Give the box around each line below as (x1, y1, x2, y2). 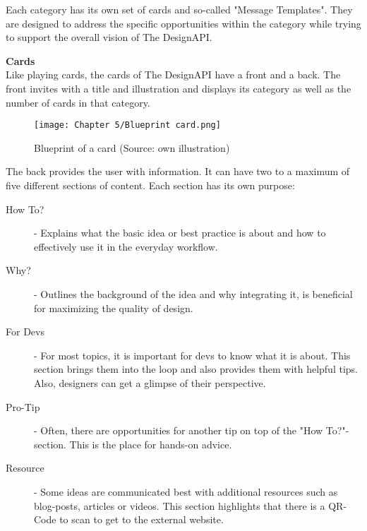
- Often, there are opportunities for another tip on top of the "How (34, 423, 323, 438)
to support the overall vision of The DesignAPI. (6, 30, 212, 44)
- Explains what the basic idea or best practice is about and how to (34, 225, 326, 240)
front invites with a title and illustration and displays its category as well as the (6, 80, 351, 95)
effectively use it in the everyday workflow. (34, 239, 218, 253)
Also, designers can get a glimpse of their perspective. (34, 375, 266, 390)
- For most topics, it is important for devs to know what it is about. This (34, 347, 351, 362)
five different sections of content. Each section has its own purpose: (6, 178, 295, 192)
